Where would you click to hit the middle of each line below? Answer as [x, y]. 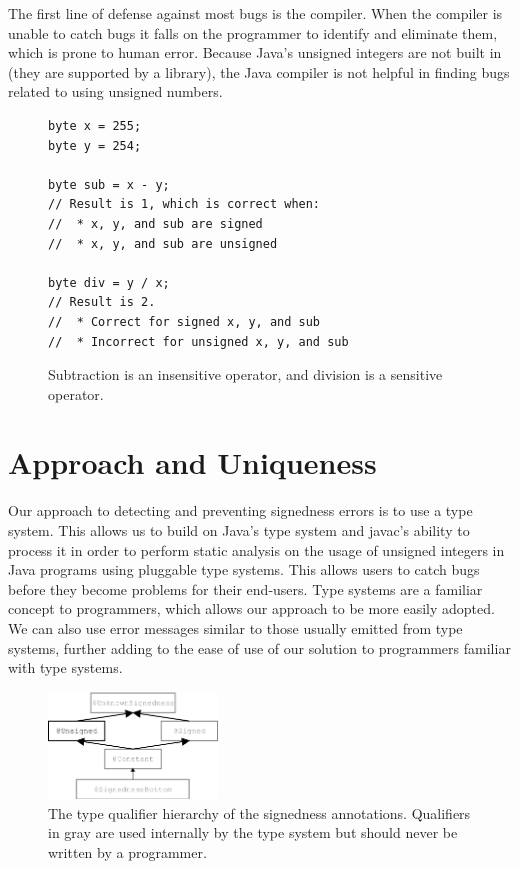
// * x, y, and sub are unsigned [163, 243]
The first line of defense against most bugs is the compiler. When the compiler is [255, 13]
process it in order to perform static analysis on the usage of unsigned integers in [256, 549]
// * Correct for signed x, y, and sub [184, 321]
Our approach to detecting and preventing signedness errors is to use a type [240, 510]
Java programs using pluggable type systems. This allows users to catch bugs [244, 569]
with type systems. [65, 667]
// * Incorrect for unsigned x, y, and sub [198, 341]
